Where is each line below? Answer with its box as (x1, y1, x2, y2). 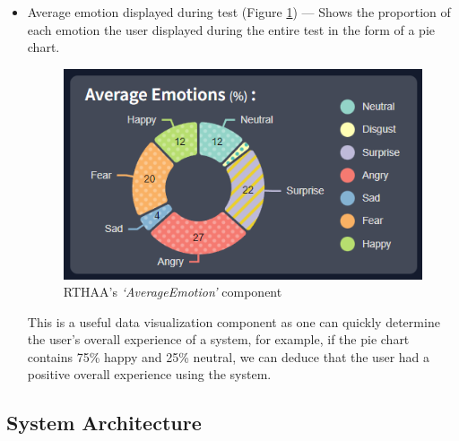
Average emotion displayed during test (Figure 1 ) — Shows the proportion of (27, 3, 451, 21)
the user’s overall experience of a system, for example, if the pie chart (27, 330, 410, 349)
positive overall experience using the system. (27, 365, 272, 384)
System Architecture (6, 409, 202, 437)
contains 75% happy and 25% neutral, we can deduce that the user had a (27, 347, 430, 366)
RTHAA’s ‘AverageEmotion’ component (63, 282, 282, 301)
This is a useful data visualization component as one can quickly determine (27, 312, 440, 331)
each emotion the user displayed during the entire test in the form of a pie (27, 20, 435, 39)
